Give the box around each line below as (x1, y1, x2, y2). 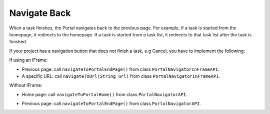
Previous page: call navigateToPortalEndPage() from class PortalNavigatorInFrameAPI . (21, 66, 219, 72)
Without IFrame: (9, 82, 42, 88)
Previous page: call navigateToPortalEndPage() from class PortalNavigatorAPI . (21, 101, 201, 107)
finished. (9, 39, 27, 45)
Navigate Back (9, 7, 71, 18)
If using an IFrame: (9, 57, 48, 63)
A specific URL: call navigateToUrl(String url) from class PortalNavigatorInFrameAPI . (21, 73, 220, 79)
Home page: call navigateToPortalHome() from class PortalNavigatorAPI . (21, 91, 187, 97)
